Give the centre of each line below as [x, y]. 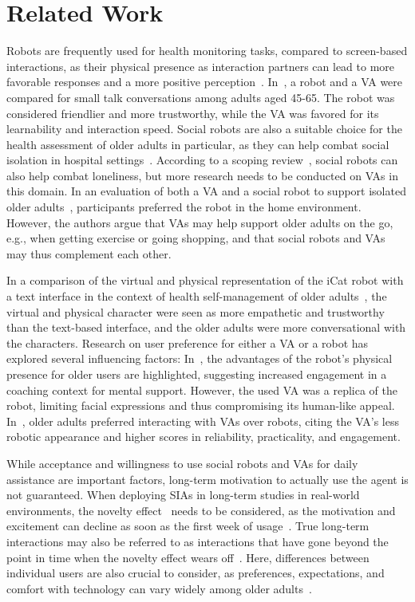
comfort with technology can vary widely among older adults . [159, 588]
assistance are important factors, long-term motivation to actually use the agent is [207, 479]
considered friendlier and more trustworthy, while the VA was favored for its [193, 113]
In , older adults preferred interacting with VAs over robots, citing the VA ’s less [203, 421]
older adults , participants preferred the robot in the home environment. [184, 207]
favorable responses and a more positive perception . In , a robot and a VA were [205, 82]
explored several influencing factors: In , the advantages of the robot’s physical [200, 358]
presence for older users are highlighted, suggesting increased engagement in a [197, 374]
